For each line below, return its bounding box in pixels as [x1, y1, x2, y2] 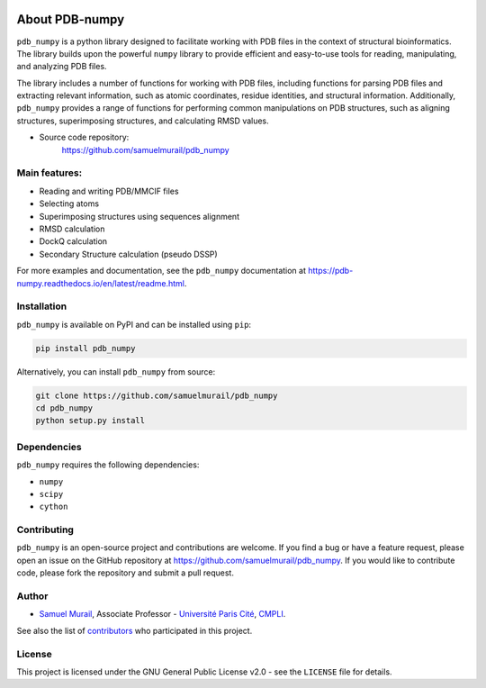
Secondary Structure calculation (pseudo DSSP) [39, 249, 218, 259]
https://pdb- [307, 266, 354, 276]
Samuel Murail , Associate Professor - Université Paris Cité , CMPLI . [39, 609, 286, 620]
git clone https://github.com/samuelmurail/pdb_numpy [35, 390, 278, 401]
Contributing [16, 523, 74, 536]
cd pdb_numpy [35, 403, 94, 413]
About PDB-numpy [16, 12, 125, 27]
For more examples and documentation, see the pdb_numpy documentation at [16, 266, 306, 276]
